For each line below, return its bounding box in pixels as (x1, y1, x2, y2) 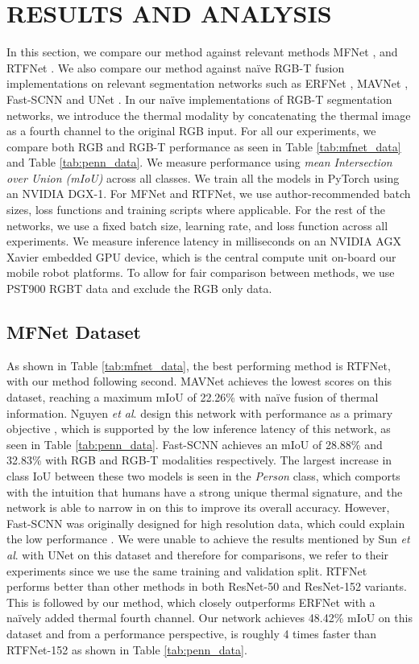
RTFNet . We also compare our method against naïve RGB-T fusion (6, 59, 345, 76)
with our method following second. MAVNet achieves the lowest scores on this (6, 373, 392, 390)
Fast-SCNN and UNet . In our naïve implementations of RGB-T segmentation (6, 90, 392, 107)
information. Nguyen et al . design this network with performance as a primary (6, 404, 393, 421)
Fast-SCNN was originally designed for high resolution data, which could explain (6, 514, 405, 531)
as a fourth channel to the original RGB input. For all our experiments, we (6, 122, 376, 139)
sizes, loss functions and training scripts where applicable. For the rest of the (6, 201, 386, 218)
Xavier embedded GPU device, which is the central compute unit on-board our (6, 248, 396, 265)
